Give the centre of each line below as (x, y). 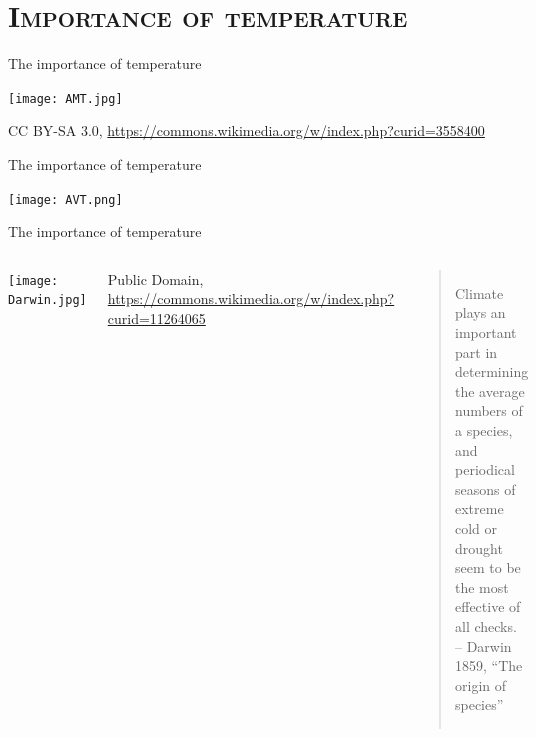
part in (476, 351)
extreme (479, 508)
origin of (481, 684)
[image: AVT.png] (65, 199)
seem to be (488, 567)
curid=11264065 (156, 318)
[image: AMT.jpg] (65, 98)
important (486, 332)
